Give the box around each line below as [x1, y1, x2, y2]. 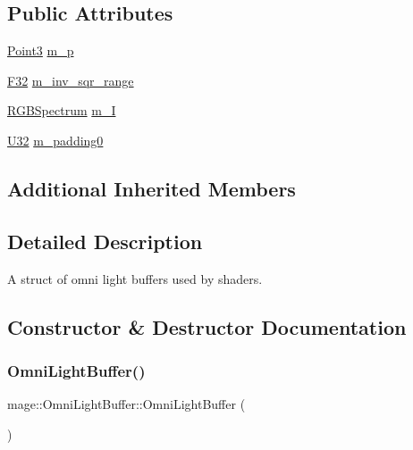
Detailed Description [7, 227, 203, 254]
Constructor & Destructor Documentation [7, 312, 407, 340]
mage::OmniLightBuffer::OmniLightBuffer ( [7, 395, 246, 413]
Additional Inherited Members [7, 174, 296, 202]
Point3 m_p [7, 41, 74, 60]
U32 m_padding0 [7, 130, 104, 149]
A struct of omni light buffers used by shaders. [7, 269, 263, 287]
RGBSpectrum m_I [7, 101, 116, 120]
